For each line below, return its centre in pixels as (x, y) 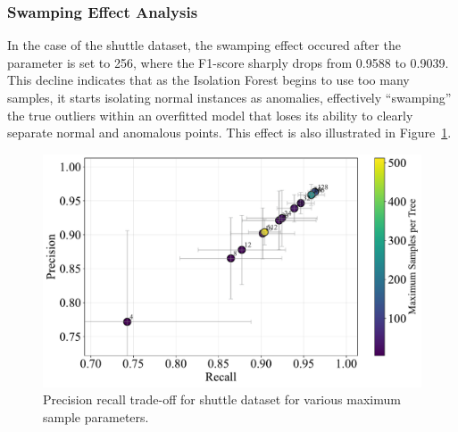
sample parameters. (96, 416)
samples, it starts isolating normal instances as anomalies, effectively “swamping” (229, 97)
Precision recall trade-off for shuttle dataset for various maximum (222, 399)
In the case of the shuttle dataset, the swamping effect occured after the (204, 45)
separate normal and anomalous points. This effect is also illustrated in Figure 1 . (229, 133)
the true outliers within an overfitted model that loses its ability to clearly (210, 115)
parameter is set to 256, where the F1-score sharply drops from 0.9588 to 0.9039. (228, 62)
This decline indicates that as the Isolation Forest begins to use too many (208, 80)
